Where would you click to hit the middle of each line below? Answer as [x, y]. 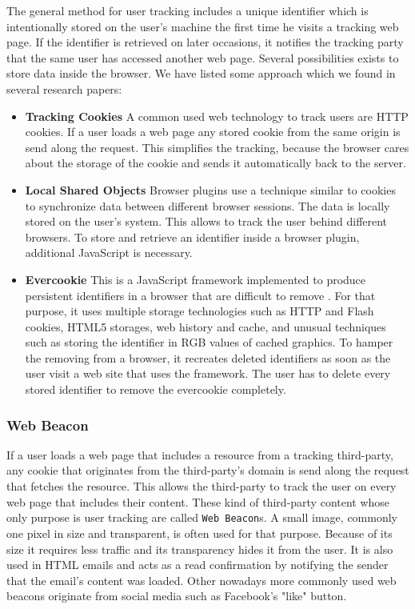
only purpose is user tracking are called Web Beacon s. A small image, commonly [202, 517]
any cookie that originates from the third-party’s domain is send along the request [208, 470]
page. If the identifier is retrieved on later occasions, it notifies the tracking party [205, 42]
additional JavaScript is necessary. [109, 252]
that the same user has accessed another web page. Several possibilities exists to [203, 57]
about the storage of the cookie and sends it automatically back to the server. [215, 163]
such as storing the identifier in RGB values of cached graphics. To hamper [209, 342]
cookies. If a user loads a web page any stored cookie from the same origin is [213, 132]
